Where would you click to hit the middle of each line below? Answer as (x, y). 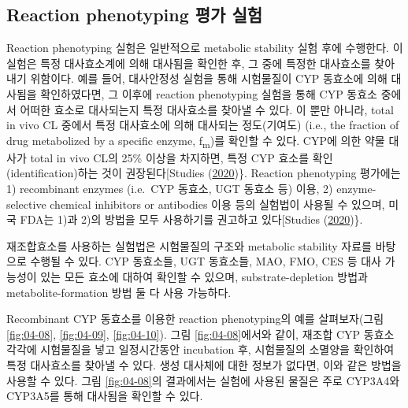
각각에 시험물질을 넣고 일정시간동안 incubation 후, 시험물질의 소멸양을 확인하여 (200, 349)
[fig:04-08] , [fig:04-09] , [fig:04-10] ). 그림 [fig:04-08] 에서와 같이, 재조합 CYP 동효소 (200, 334)
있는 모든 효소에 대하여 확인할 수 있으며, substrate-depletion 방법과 (204, 277)
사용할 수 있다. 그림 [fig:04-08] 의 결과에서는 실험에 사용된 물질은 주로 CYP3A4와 (203, 380)
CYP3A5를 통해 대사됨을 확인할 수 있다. (105, 396)
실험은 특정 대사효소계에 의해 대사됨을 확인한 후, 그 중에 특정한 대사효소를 (189, 63)
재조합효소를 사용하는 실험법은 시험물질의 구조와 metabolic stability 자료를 (189, 245)
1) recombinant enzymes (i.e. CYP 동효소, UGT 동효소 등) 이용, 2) (170, 189)
